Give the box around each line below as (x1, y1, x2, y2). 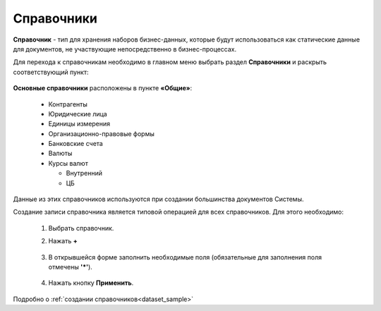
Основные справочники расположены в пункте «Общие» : (13, 84, 193, 92)
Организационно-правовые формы (48, 129, 155, 138)
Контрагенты (48, 99, 88, 109)
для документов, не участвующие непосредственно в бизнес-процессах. (13, 44, 237, 53)
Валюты (48, 149, 73, 158)
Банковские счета (48, 140, 104, 148)
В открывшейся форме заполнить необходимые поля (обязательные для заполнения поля (48, 252, 322, 261)
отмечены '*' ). (48, 262, 93, 271)
